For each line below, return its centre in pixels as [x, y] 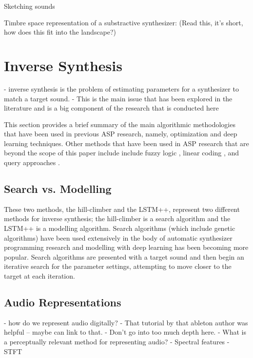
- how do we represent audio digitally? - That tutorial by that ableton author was [126, 322]
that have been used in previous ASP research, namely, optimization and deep [121, 134]
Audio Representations [63, 302]
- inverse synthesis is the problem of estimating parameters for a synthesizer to [121, 88]
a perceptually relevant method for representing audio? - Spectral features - [117, 341]
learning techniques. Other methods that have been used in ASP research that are [126, 143]
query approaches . [32, 162]
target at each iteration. [39, 276]
